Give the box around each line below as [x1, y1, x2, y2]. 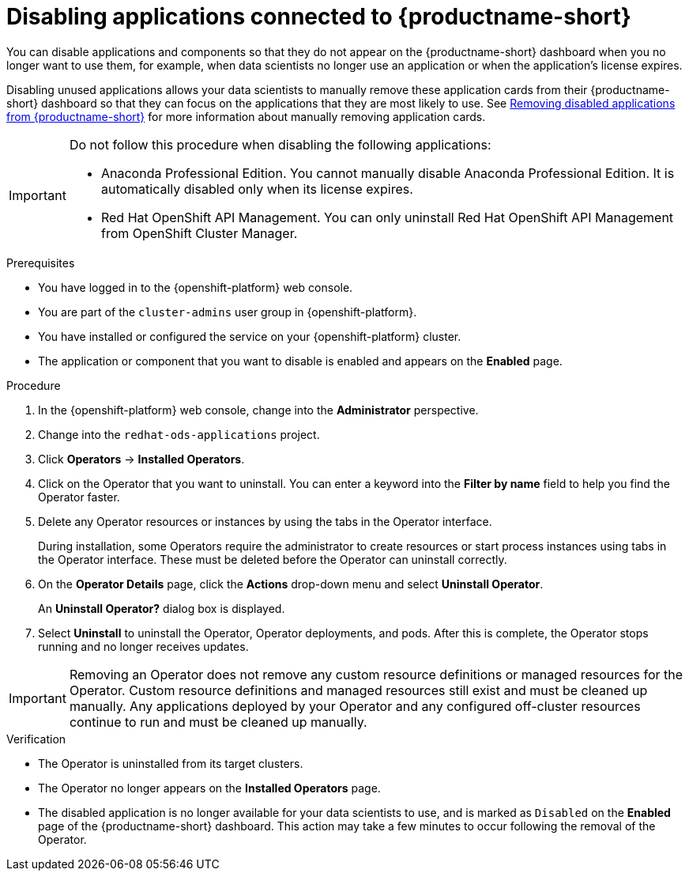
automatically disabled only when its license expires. [100, 180, 413, 197]
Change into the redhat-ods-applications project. [38, 427, 320, 441]
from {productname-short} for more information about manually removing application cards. [6, 109, 486, 123]
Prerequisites [6, 255, 75, 270]
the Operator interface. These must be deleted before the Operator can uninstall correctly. [38, 552, 507, 566]
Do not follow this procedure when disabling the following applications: [69, 136, 491, 153]
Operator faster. [38, 490, 120, 504]
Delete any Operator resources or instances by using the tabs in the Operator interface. [38, 514, 492, 528]
